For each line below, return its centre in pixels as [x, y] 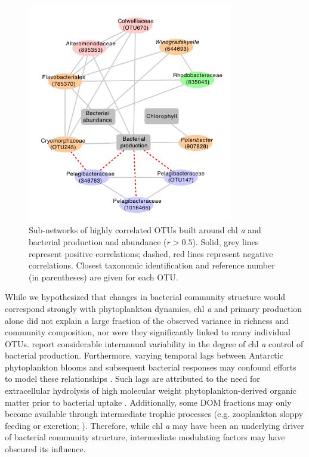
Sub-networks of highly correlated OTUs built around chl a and [145, 230]
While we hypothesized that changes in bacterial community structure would [145, 297]
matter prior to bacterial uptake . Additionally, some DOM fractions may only [148, 402]
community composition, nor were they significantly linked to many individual [148, 332]
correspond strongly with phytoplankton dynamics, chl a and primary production [154, 308]
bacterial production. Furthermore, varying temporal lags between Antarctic [144, 355]
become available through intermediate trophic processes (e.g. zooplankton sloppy [154, 414]
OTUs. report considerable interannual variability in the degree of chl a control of [154, 343]
